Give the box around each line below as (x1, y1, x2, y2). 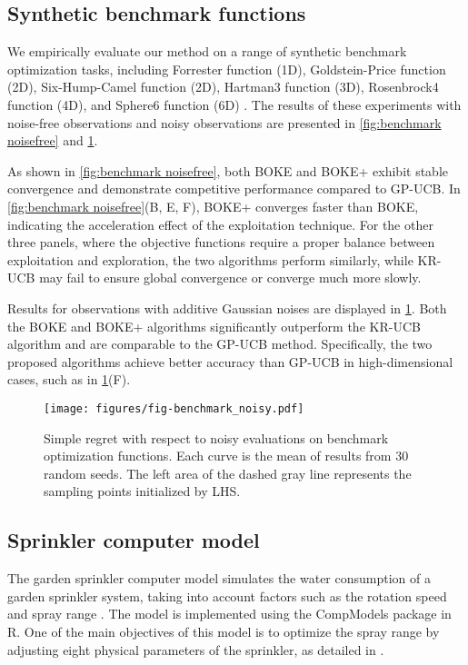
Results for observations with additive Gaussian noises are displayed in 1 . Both (7, 298, 447, 317)
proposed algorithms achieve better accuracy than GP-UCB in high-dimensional (7, 352, 453, 371)
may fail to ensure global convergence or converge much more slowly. (39, 268, 422, 287)
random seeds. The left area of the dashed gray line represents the (44, 463, 412, 482)
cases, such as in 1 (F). (7, 370, 131, 389)
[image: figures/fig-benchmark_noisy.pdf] (44, 402, 304, 415)
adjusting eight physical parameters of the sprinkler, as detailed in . (7, 640, 384, 659)
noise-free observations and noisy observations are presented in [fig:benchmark (7, 113, 442, 132)
